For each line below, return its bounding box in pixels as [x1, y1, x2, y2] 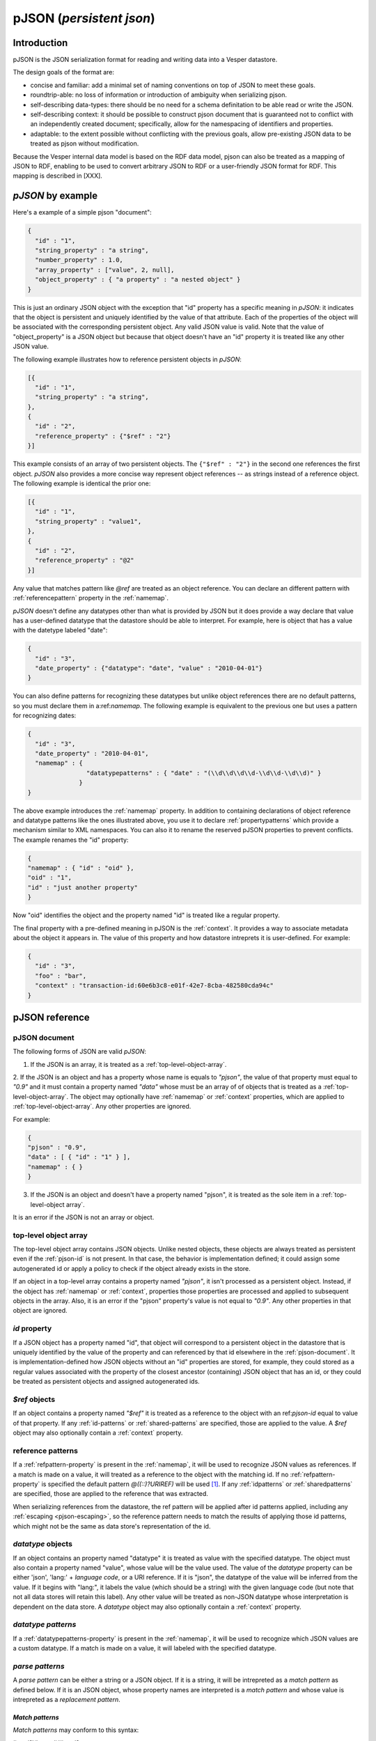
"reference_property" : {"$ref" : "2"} [35, 432, 171, 440]
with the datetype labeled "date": [13, 626, 108, 634]
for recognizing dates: [13, 711, 77, 720]
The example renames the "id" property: [13, 836, 129, 844]
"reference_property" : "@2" [35, 556, 135, 564]
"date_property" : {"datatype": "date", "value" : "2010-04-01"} [35, 664, 263, 672]
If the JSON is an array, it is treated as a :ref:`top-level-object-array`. [30, 1060, 227, 1068]
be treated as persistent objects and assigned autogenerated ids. [13, 1377, 200, 1386]
